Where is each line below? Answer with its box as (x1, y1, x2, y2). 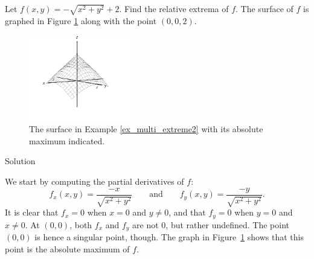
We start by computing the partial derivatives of (5, 175, 184, 188)
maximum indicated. (29, 134, 105, 147)
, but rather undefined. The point (165, 218, 290, 231)
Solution (5, 155, 36, 167)
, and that (168, 206, 206, 219)
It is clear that (5, 206, 59, 219)
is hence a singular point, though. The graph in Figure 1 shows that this (34, 231, 304, 243)
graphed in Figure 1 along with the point (5, 14, 157, 27)
